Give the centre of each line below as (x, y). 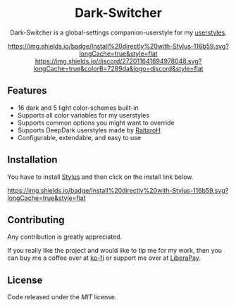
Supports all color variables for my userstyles (83, 115)
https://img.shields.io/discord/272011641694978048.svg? (118, 61)
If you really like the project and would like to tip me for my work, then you (114, 251)
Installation (32, 160)
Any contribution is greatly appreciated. (65, 237)
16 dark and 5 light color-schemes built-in (78, 108)
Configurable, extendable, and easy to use (79, 137)
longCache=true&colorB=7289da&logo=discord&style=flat (118, 68)
